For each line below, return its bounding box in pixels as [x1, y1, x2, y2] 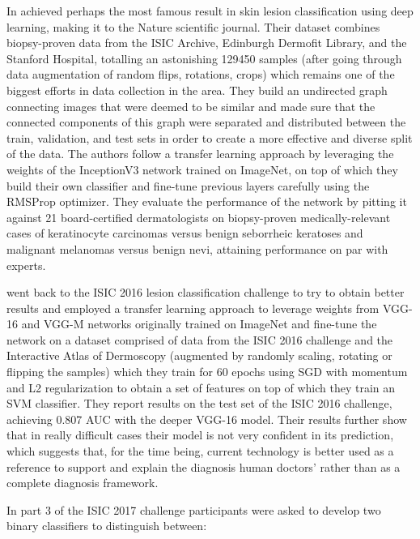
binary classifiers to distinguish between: [6, 517, 207, 534]
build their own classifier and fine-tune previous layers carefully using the [6, 177, 370, 194]
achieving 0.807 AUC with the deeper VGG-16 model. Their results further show [6, 410, 407, 427]
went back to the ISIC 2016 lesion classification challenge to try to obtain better [6, 284, 405, 301]
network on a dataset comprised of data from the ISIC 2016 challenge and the [6, 331, 393, 348]
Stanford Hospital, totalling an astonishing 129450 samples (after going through [6, 49, 402, 66]
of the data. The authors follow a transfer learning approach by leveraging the [6, 145, 394, 162]
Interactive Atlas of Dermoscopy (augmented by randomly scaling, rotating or [6, 347, 392, 364]
